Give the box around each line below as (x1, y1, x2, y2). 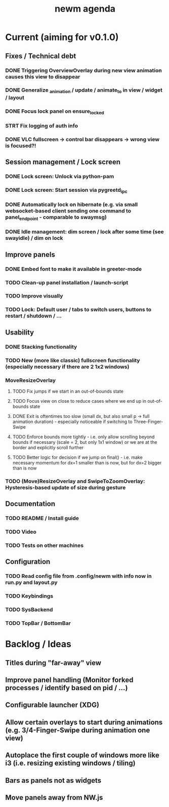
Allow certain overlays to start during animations (5, 718, 163, 727)
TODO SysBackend (5, 606, 53, 613)
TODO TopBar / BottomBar (5, 620, 71, 627)
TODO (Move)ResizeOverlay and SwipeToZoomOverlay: (5, 478, 145, 485)
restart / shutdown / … (5, 312, 62, 319)
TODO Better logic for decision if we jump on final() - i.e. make (12, 454, 143, 460)
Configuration (5, 558, 51, 566)
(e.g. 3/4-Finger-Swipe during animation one (5, 726, 150, 734)
